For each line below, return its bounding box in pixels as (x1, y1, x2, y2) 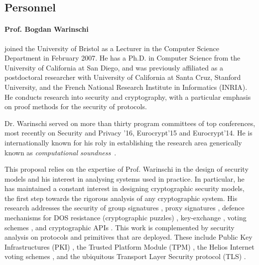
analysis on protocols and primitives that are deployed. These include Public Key (4, 232, 253, 242)
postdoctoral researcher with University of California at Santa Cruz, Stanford (4, 72, 241, 82)
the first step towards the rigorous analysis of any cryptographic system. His (4, 193, 238, 203)
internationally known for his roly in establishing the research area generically (4, 137, 242, 147)
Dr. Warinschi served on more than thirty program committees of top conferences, (4, 118, 256, 128)
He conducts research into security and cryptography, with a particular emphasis (4, 91, 251, 102)
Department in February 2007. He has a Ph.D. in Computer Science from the (4, 53, 241, 63)
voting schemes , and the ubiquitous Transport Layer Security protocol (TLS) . (4, 251, 246, 262)
